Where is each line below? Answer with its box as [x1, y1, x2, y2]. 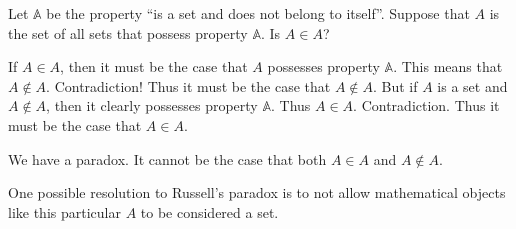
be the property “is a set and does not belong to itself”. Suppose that [46, 3, 470, 23]
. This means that [393, 56, 503, 77]
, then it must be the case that [60, 56, 248, 77]
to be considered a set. [140, 201, 279, 222]
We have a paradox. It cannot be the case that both [8, 148, 327, 169]
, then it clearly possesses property [46, 95, 258, 116]
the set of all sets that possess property [8, 22, 248, 43]
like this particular [8, 201, 121, 222]
